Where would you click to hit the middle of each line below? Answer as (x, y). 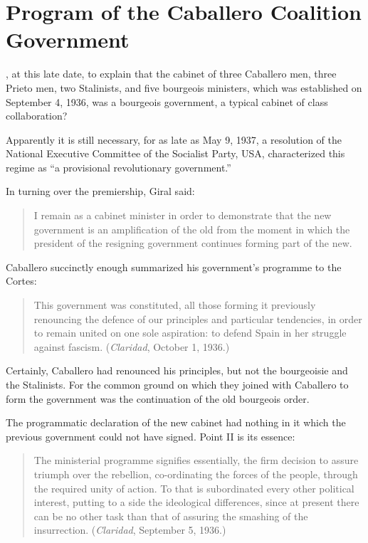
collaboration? (37, 116)
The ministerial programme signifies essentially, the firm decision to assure (196, 460)
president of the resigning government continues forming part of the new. (193, 243)
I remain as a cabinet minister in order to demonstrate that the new (183, 215)
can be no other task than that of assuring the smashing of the (171, 516)
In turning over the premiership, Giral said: (100, 191)
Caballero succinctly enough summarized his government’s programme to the (174, 267)
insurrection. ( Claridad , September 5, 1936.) (130, 530)
